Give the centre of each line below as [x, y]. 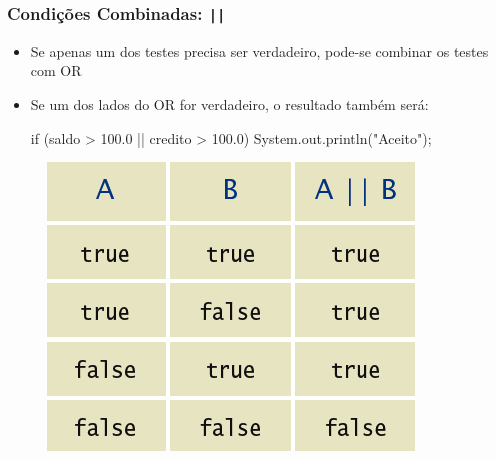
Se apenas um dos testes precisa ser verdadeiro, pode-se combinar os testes [259, 50]
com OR [56, 70]
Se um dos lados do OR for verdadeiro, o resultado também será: [229, 103]
